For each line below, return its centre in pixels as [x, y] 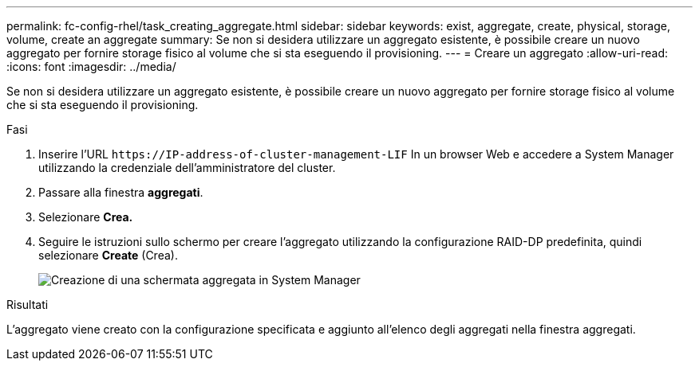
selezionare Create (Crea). [108, 255]
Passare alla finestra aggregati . [121, 192]
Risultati [28, 305]
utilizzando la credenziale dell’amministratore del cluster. [187, 168]
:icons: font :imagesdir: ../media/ [91, 66]
